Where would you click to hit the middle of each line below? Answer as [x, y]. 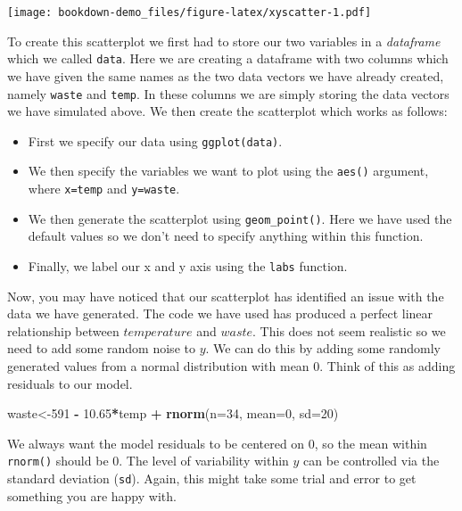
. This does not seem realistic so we [349, 330]
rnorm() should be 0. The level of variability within [148, 461]
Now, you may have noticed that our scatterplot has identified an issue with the [226, 296]
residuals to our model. [70, 383]
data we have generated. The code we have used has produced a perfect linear [220, 313]
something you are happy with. [92, 495]
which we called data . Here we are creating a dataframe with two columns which [228, 58]
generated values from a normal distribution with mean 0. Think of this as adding [231, 366]
